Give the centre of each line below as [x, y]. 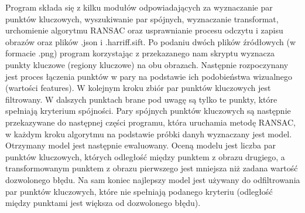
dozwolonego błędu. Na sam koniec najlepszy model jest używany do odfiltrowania [153, 179]
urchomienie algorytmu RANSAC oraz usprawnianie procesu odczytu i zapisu [144, 30]
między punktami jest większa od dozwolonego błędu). [103, 203]
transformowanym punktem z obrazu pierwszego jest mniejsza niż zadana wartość [152, 168]
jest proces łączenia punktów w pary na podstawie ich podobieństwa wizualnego [149, 76]
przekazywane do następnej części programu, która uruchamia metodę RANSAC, [150, 122]
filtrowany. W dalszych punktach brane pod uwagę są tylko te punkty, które [141, 99]
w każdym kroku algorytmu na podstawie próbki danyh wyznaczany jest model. [149, 133]
